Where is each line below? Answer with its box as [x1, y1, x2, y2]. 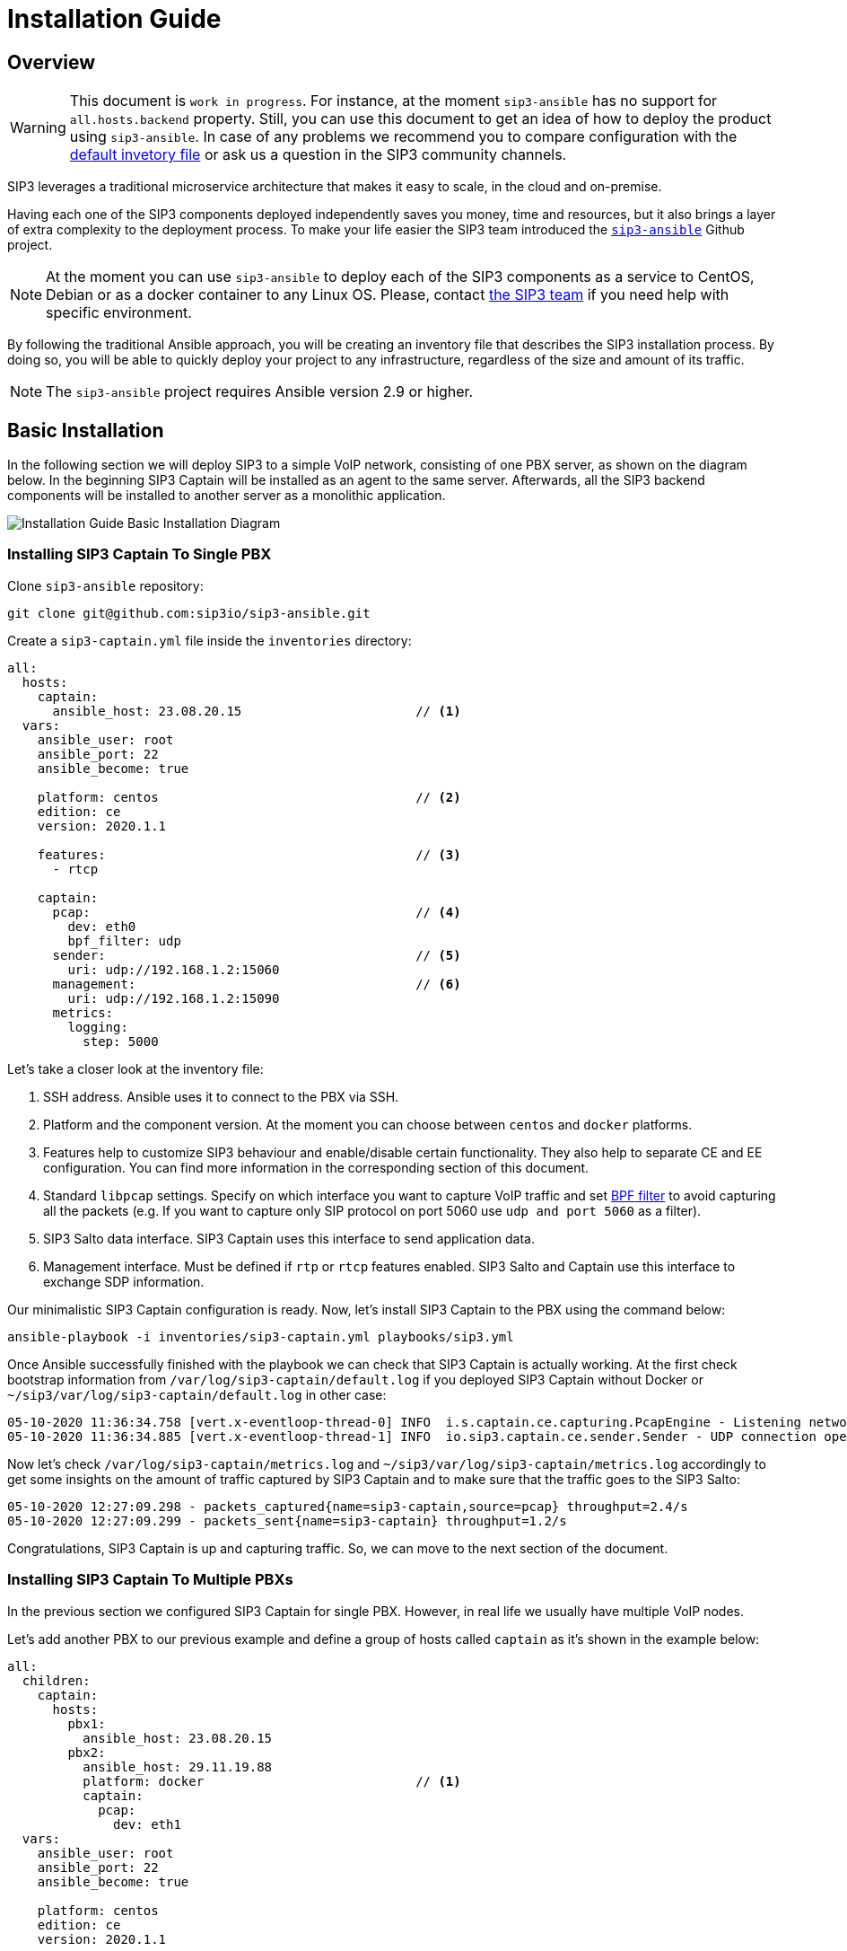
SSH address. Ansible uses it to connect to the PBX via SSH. [43, 1088, 399, 1104]
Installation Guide [7, 4, 222, 34]
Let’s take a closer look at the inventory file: [7, 1060, 264, 1077]
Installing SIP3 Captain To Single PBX [7, 545, 272, 564]
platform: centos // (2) [37, 789, 461, 804]
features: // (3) [37, 847, 461, 862]
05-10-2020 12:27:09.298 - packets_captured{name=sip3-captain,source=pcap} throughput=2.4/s [7, 1498, 688, 1514]
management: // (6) [52, 976, 461, 991]
